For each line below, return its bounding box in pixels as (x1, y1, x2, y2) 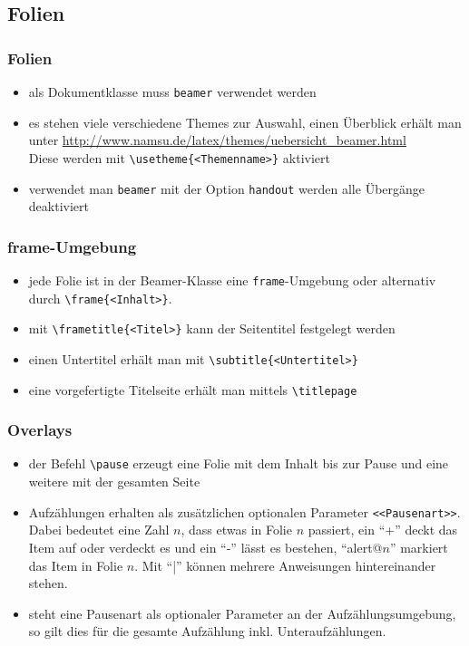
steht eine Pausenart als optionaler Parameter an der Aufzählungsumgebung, (28, 603, 456, 622)
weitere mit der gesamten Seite (28, 472, 200, 491)
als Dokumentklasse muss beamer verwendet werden (28, 82, 317, 101)
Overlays (7, 419, 73, 441)
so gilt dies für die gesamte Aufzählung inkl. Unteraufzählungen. (28, 622, 386, 641)
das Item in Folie (28, 555, 123, 574)
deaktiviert (28, 197, 89, 216)
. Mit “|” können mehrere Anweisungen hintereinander (134, 555, 436, 574)
